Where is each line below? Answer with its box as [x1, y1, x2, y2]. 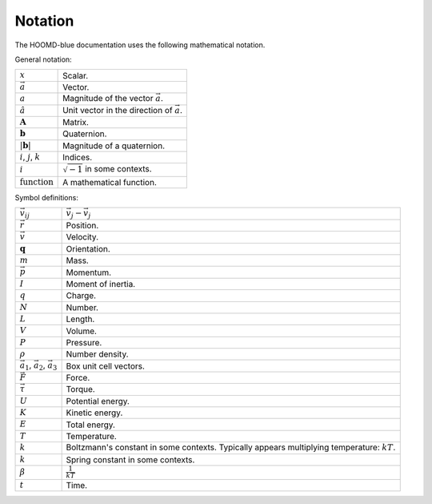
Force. [66, 373, 90, 384]
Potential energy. [66, 395, 130, 406]
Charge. [66, 290, 96, 301]
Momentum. [66, 267, 112, 278]
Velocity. [66, 232, 99, 243]
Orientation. [66, 243, 111, 254]
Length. [66, 313, 95, 325]
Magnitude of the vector [62, 93, 154, 104]
